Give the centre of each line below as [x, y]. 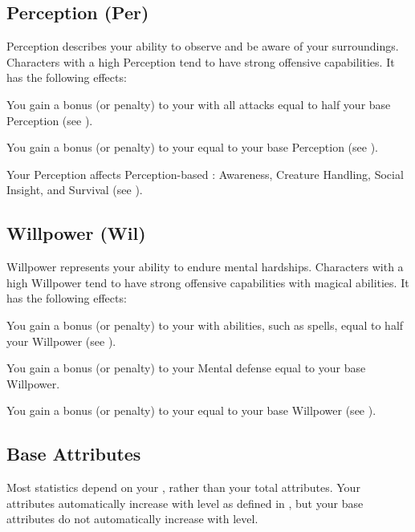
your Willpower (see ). [61, 341]
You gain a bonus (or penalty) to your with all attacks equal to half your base [199, 104]
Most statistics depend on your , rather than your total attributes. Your [183, 487]
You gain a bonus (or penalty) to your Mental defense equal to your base [186, 368]
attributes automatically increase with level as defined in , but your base [185, 503]
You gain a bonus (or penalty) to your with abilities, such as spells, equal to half [205, 325]
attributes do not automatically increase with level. [132, 519]
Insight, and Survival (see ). [75, 190]
